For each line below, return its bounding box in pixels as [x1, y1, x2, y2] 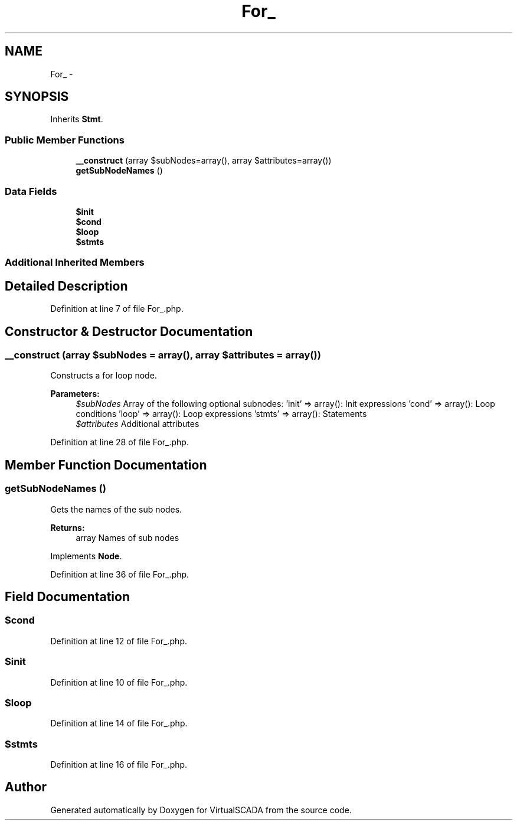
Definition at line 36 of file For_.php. [50, 569, 189, 579]
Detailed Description [5, 278, 128, 294]
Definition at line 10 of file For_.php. [50, 677, 188, 687]
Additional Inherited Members [5, 256, 145, 269]
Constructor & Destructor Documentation [5, 324, 253, 339]
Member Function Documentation [5, 457, 207, 472]
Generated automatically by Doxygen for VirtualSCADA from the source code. [50, 804, 352, 815]
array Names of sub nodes [76, 532, 179, 543]
